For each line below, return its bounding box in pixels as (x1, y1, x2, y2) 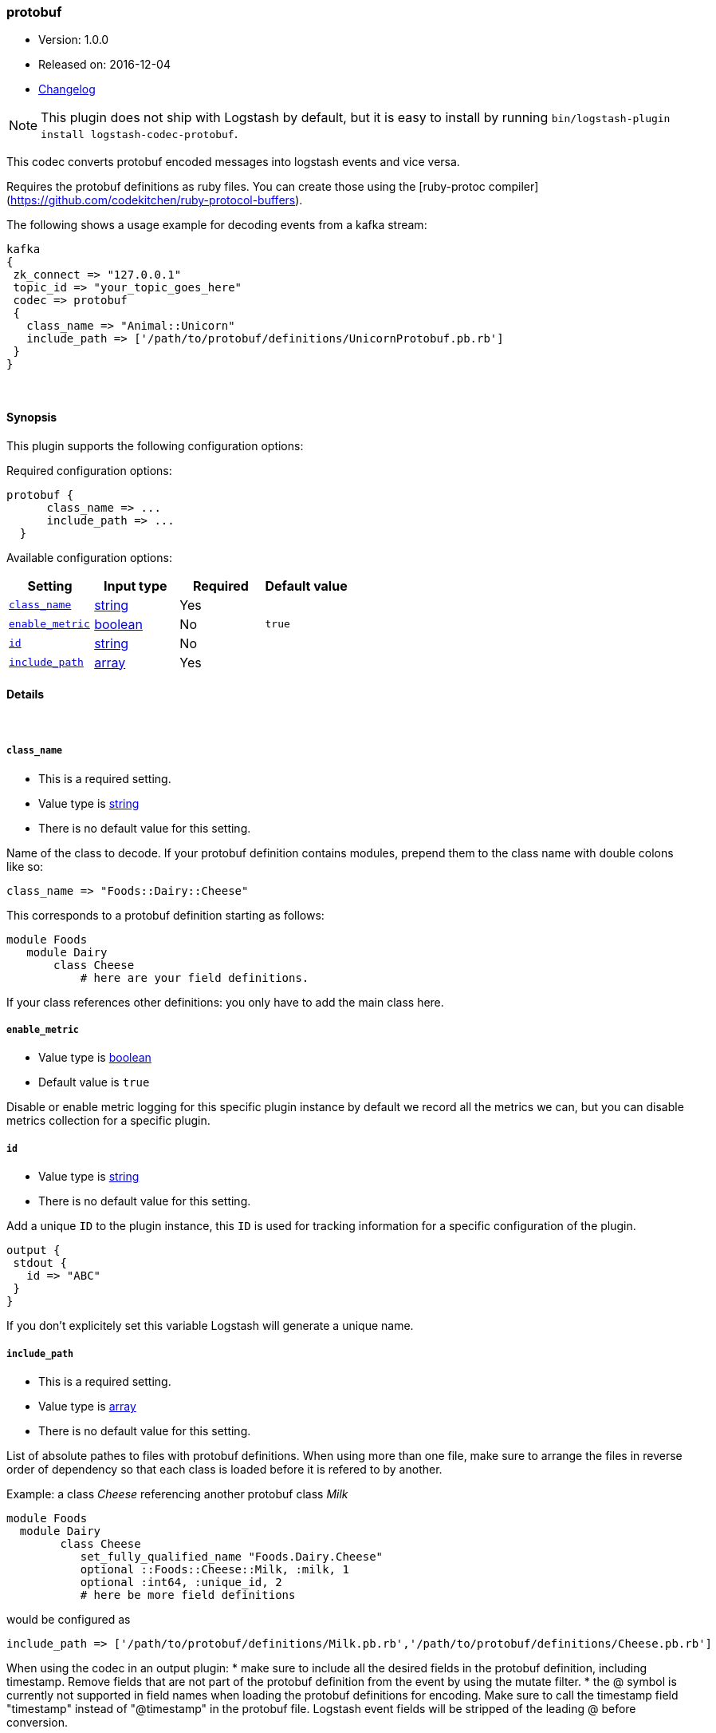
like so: (6, 859, 44, 873)
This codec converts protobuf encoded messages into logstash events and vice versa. (6, 155, 460, 169)
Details (6, 687, 45, 702)
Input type (103, 577, 167, 594)
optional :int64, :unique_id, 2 (80, 1575, 282, 1589)
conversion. (6, 1715, 68, 1729)
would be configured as (6, 1612, 131, 1626)
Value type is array (38, 1399, 136, 1413)
